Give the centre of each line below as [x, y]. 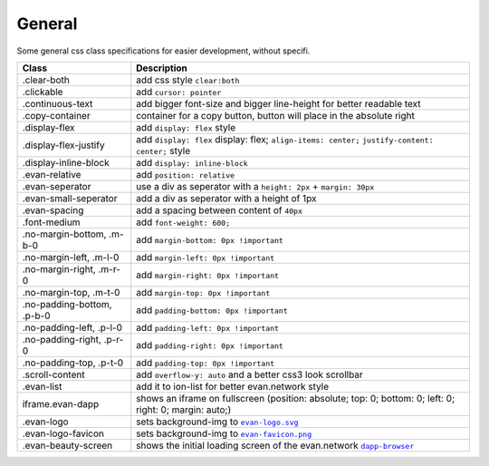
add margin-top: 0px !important [203, 292]
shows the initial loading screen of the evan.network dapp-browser [275, 445]
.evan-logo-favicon [63, 433]
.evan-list [42, 386]
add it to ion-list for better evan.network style [233, 386]
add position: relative [186, 174]
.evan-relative [52, 174]
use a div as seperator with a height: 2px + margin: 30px [255, 186]
